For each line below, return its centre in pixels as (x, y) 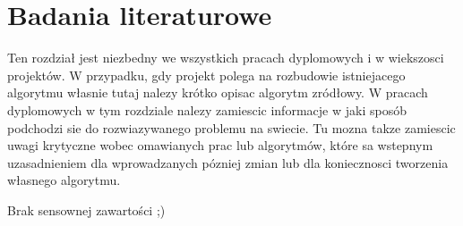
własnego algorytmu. (64, 180)
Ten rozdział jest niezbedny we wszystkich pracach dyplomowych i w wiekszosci (226, 58)
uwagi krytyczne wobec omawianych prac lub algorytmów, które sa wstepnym (220, 145)
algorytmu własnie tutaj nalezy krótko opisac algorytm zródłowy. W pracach (218, 92)
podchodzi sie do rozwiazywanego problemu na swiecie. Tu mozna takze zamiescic (231, 127)
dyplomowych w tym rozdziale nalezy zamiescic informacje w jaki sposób (207, 109)
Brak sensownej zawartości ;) (86, 209)
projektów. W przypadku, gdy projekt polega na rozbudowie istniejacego (206, 75)
